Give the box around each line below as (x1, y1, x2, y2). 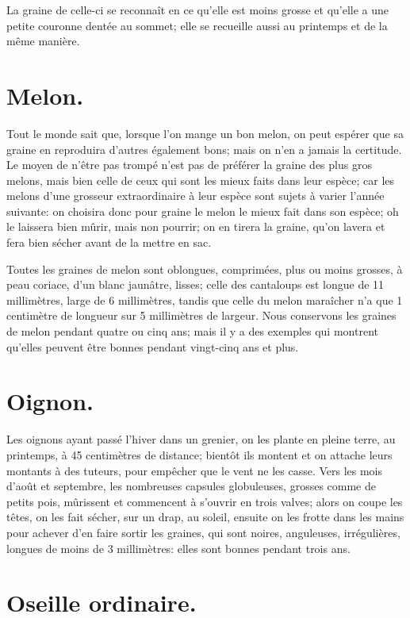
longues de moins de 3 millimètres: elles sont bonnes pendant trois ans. (6, 539, 351, 556)
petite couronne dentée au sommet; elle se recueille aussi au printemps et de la (6, 17, 388, 33)
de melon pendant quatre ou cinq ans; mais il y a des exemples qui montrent (6, 323, 378, 340)
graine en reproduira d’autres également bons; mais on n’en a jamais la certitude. (6, 140, 402, 157)
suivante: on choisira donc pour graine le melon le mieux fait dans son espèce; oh (6, 202, 399, 219)
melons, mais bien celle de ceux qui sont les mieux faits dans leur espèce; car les (6, 171, 395, 188)
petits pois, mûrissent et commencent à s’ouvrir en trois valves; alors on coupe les (6, 493, 403, 509)
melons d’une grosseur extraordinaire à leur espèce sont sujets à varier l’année (6, 187, 385, 204)
